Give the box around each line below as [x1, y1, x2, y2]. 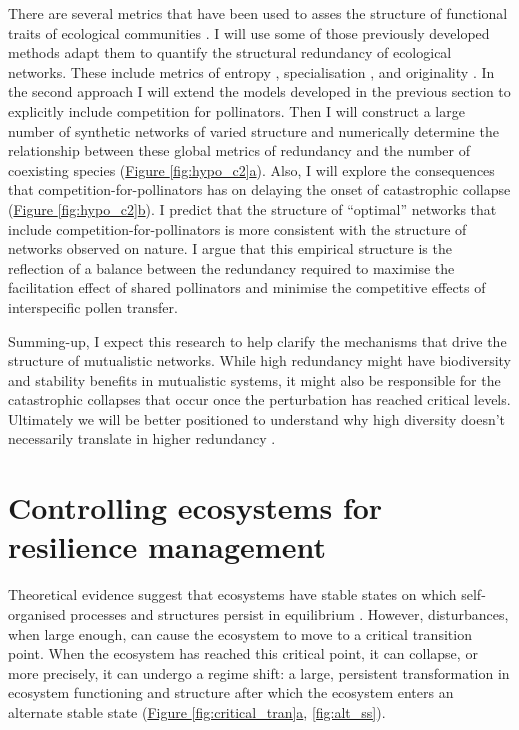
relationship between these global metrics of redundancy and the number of [8, 140, 471, 161]
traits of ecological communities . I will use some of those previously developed [8, 22, 490, 43]
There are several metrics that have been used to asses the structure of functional [8, 3, 508, 23]
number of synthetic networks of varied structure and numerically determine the [8, 120, 499, 141]
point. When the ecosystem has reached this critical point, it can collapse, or [8, 643, 478, 664]
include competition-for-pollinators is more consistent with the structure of [8, 218, 467, 239]
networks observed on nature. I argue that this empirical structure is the [8, 238, 452, 259]
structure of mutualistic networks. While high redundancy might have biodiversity [8, 350, 511, 371]
